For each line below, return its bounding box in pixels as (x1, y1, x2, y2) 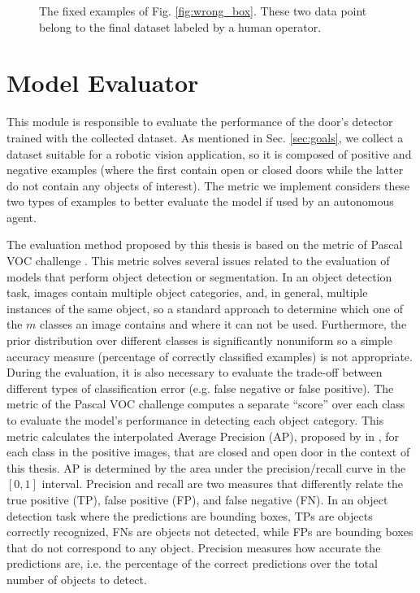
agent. (6, 208, 37, 225)
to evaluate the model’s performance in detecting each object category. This (6, 412, 384, 428)
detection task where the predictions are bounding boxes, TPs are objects (6, 507, 373, 524)
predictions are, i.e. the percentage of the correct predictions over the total (6, 555, 378, 572)
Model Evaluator (6, 66, 199, 99)
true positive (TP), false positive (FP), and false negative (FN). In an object (6, 491, 388, 508)
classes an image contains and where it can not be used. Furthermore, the (40, 316, 407, 333)
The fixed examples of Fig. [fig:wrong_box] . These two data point (39, 2, 367, 19)
